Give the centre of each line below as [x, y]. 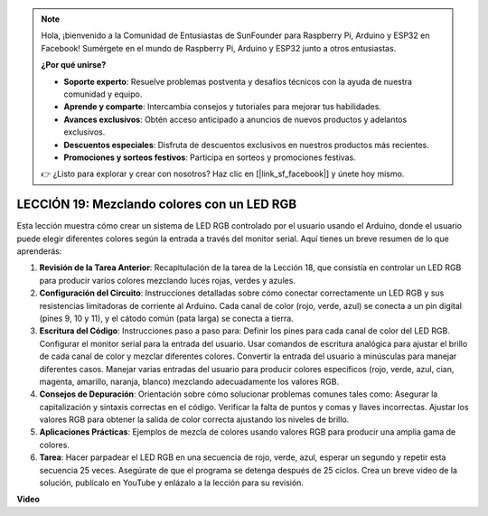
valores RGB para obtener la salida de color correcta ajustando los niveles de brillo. [194, 419]
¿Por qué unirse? [74, 65]
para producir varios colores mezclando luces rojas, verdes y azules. [167, 280]
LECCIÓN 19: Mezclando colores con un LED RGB [157, 205]
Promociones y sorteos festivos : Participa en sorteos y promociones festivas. [210, 157]
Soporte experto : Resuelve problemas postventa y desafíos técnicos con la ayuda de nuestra [238, 81]
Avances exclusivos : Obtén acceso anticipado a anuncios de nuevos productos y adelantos [235, 119]
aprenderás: [39, 251]
